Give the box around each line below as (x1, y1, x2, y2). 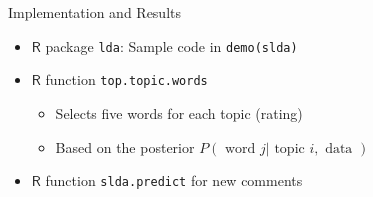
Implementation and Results (8, 2, 182, 22)
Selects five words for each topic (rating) (55, 102, 303, 123)
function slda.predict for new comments (45, 170, 303, 191)
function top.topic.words (45, 69, 208, 90)
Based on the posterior (55, 136, 195, 157)
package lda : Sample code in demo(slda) (45, 35, 298, 56)
